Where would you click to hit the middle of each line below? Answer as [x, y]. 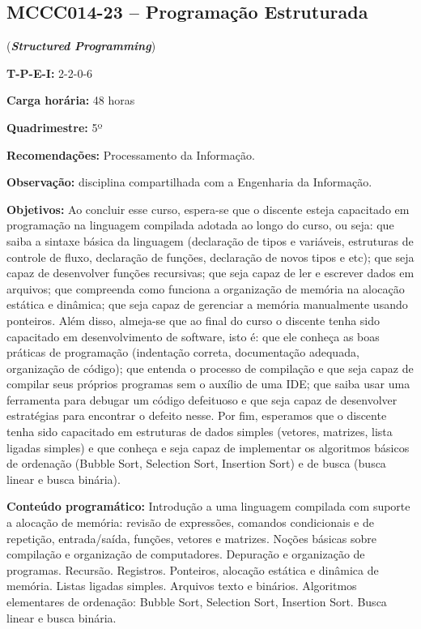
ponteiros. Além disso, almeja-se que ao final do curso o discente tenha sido [193, 320]
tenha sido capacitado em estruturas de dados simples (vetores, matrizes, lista [200, 432]
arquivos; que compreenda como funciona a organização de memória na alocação [206, 288]
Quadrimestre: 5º [55, 127]
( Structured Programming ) [81, 46]
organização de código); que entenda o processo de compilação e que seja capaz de [210, 368]
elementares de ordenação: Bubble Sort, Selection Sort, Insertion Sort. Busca [197, 602]
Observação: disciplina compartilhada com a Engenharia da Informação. [189, 182]
